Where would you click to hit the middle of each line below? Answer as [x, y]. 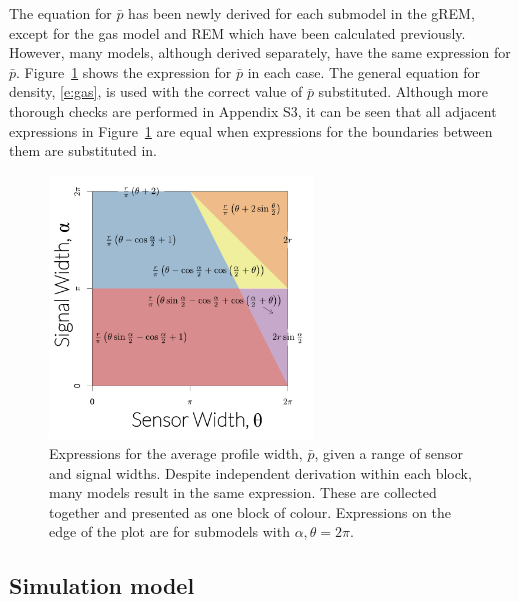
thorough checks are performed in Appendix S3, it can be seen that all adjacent [253, 110]
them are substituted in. [83, 150]
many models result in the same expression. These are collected [243, 492]
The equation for [60, 13]
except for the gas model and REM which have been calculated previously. [237, 32]
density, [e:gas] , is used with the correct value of [156, 91]
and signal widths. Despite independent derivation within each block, [260, 472]
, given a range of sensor [388, 452]
